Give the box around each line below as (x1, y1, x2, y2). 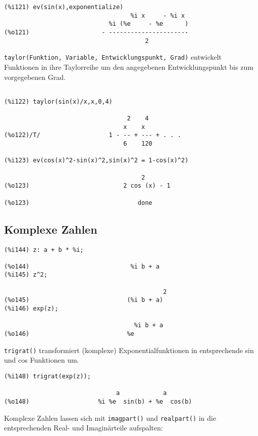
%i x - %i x (130, 12, 185, 19)
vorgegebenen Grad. (4, 71, 66, 82)
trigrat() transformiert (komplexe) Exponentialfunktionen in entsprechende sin (4, 344, 254, 355)
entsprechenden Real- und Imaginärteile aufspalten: (4, 422, 163, 433)
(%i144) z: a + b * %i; (4, 246, 84, 253)
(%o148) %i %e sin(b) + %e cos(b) (4, 398, 192, 405)
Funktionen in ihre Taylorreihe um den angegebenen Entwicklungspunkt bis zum (4, 61, 253, 72)
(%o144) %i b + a (4, 263, 160, 270)
